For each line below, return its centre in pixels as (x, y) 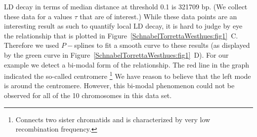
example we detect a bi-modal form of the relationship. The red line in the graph (127, 64)
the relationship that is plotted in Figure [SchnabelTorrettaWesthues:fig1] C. (121, 35)
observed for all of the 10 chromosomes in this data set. (88, 95)
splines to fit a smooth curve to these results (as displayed (162, 45)
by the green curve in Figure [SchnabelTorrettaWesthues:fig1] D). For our (116, 54)
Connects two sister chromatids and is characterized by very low (113, 119)
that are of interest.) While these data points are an (158, 16)
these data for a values (38, 16)
